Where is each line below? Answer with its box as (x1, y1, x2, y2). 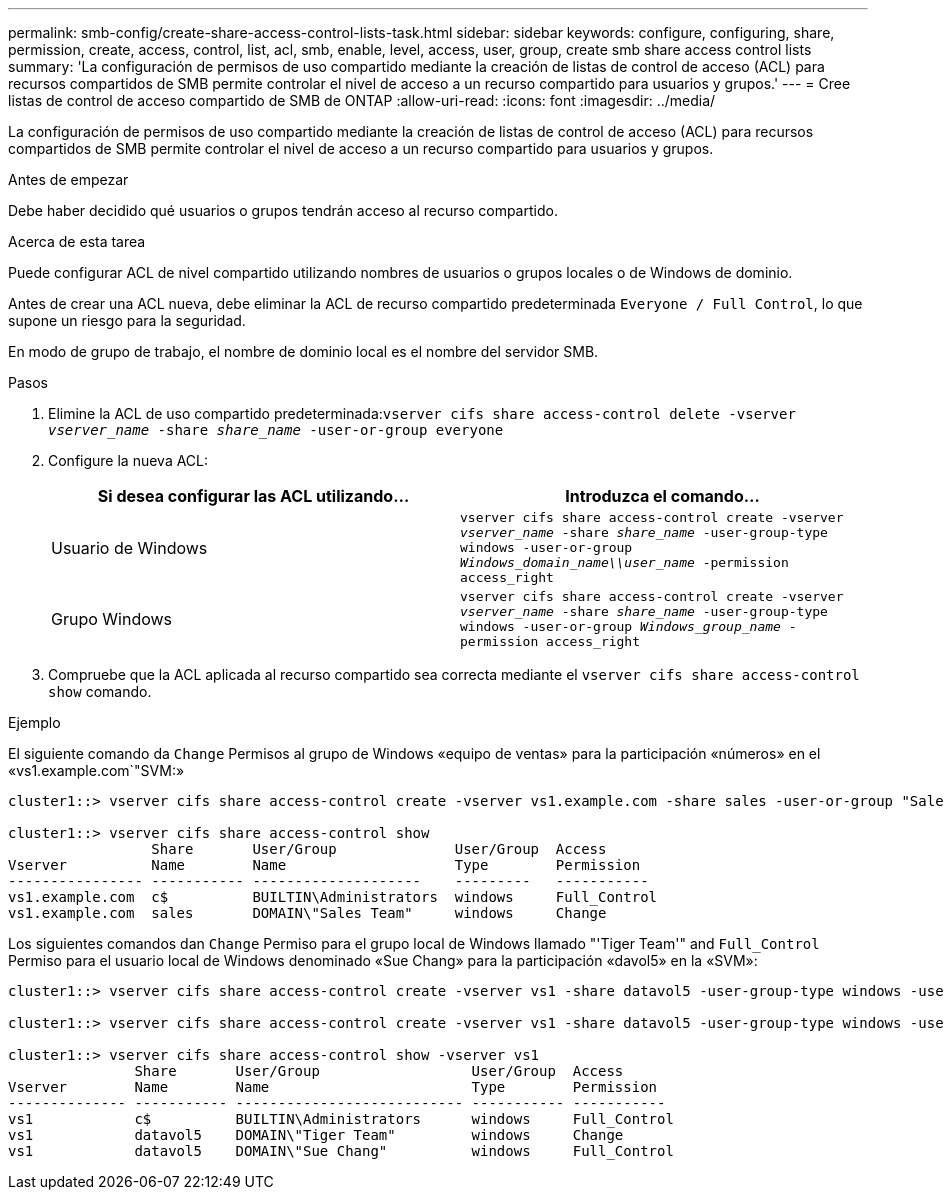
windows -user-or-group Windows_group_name (460, 619, 781, 634)
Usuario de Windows (51, 537, 208, 558)
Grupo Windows (51, 609, 173, 629)
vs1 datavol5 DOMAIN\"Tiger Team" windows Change (8, 1127, 624, 1143)
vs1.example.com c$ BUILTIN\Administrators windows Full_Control (8, 889, 658, 905)
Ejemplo (8, 714, 61, 731)
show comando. (48, 683, 152, 700)
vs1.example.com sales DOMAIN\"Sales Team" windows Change (8, 905, 607, 921)
